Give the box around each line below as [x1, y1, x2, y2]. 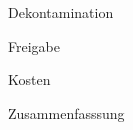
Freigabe [8, 35, 60, 56]
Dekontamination [8, 2, 114, 22]
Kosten [8, 69, 51, 90]
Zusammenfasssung [8, 102, 125, 123]
